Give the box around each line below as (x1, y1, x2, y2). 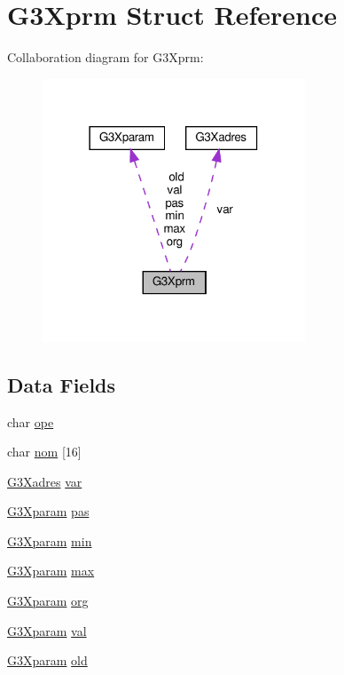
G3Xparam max (7, 561, 95, 580)
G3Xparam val (7, 621, 87, 639)
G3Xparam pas (7, 502, 90, 520)
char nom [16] (7, 442, 82, 461)
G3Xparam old (7, 651, 88, 670)
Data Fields (7, 370, 116, 398)
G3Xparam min (7, 531, 92, 550)
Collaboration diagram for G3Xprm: (7, 48, 204, 67)
